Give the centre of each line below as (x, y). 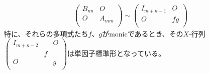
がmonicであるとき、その (143, 33)
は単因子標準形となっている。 (116, 53)
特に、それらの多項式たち (46, 33)
